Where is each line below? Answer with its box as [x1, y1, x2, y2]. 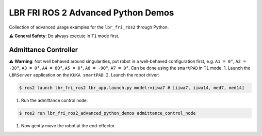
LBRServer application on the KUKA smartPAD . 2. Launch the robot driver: [9, 72, 160, 77]
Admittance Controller [9, 45, 78, 54]
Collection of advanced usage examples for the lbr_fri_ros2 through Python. [9, 24, 169, 30]
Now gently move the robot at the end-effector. [21, 122, 116, 128]
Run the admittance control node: [21, 97, 88, 103]
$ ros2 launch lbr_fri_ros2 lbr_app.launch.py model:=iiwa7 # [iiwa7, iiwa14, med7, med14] [19, 85, 245, 91]
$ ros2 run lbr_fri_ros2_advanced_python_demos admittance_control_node [19, 110, 196, 116]
